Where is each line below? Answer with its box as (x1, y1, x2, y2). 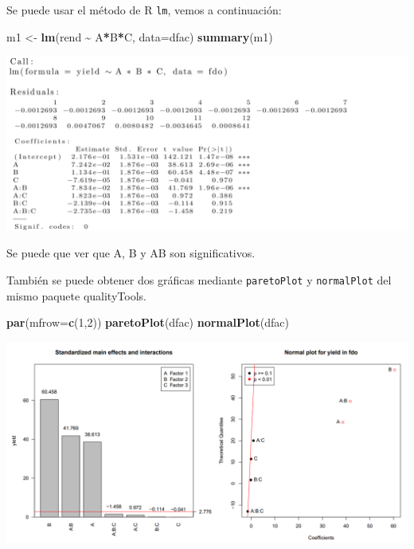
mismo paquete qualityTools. (6, 287, 146, 304)
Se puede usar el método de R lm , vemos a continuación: (6, 2, 282, 18)
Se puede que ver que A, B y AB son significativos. (6, 245, 256, 261)
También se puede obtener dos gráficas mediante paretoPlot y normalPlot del (6, 271, 392, 288)
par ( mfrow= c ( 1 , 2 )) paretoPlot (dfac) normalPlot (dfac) (6, 314, 290, 331)
